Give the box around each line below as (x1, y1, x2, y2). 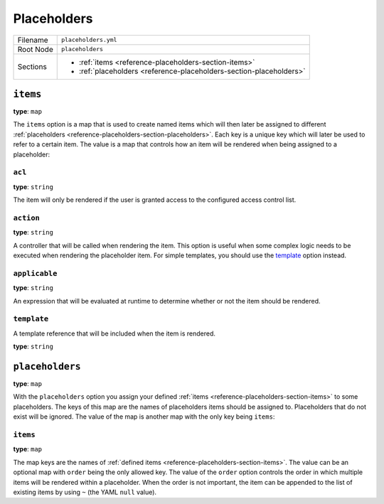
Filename (17, 35, 49, 45)
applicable (13, 269, 58, 278)
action (13, 213, 41, 222)
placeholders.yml (60, 36, 117, 44)
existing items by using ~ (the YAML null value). (13, 488, 156, 496)
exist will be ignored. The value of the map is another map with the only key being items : (13, 412, 275, 421)
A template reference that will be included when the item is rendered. (13, 329, 216, 338)
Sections (17, 61, 48, 71)
